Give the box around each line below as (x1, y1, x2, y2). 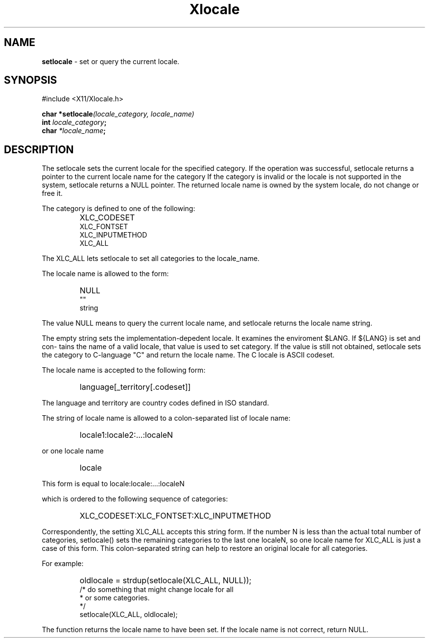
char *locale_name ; (42, 126, 106, 135)
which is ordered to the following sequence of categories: (42, 495, 228, 503)
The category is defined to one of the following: (42, 204, 195, 213)
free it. (42, 189, 63, 198)
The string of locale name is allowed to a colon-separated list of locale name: (42, 414, 290, 423)
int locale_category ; (42, 118, 107, 127)
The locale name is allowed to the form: (42, 269, 169, 278)
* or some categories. (79, 594, 150, 602)
